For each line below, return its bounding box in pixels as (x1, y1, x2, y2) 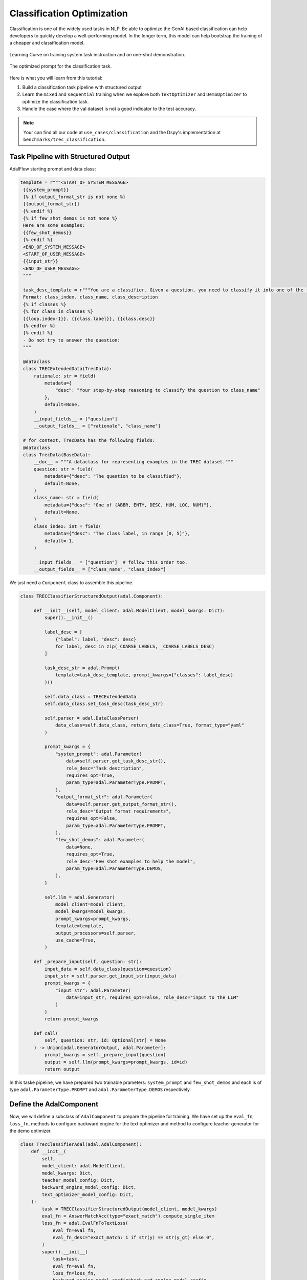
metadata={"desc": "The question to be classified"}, (44, 474, 183, 479)
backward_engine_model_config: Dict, (41, 1184, 137, 1190)
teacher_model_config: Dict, (41, 1177, 115, 1183)
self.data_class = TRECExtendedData (44, 694, 137, 699)
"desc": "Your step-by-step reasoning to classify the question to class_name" (55, 387, 260, 393)
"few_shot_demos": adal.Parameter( (55, 837, 145, 843)
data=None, (65, 844, 94, 850)
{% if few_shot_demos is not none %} (23, 216, 118, 221)
